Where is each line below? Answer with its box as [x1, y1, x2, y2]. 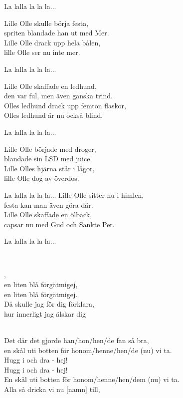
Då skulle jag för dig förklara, [4, 299, 94, 309]
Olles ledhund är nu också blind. [4, 110, 103, 120]
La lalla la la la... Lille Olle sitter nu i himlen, [4, 189, 144, 200]
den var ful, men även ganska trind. [4, 90, 113, 101]
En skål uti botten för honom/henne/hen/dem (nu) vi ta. [4, 374, 180, 385]
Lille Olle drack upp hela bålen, [4, 37, 101, 47]
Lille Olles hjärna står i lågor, [4, 163, 95, 173]
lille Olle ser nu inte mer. [4, 47, 80, 57]
